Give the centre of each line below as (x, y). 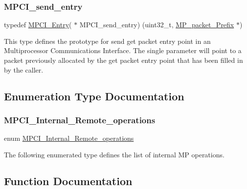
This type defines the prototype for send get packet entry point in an (107, 41)
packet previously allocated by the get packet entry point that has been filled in (123, 60)
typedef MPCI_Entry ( (38, 25)
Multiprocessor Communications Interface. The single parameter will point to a (123, 50)
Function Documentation (68, 180)
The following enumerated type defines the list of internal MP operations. (114, 154)
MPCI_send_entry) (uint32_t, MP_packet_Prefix (157, 25)
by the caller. (24, 69)
